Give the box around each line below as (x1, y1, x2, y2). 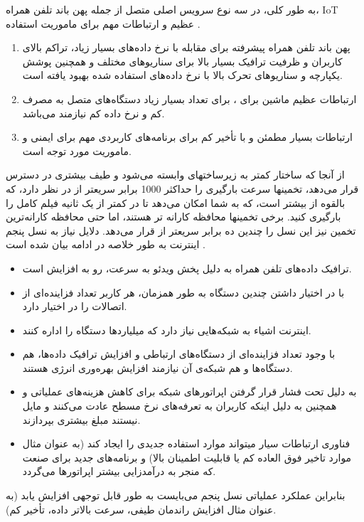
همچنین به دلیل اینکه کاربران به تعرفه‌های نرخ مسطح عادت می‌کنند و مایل (22, 398, 337, 413)
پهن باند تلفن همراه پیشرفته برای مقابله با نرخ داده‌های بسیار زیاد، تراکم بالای (22, 40, 350, 55)
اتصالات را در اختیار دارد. (22, 299, 127, 314)
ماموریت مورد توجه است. (22, 143, 132, 158)
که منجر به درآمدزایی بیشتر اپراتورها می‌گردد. (22, 464, 216, 479)
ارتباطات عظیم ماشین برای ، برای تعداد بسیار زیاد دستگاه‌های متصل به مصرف (22, 91, 357, 106)
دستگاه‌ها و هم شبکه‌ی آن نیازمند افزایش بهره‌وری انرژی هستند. (22, 360, 293, 375)
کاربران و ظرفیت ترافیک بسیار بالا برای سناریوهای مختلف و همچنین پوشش (22, 53, 343, 68)
